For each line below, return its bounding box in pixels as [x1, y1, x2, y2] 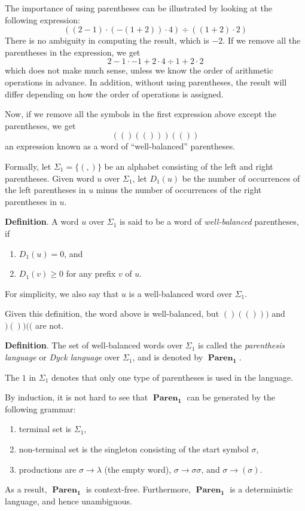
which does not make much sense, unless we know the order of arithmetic [5, 64, 273, 77]
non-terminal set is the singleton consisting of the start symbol [19, 443, 249, 455]
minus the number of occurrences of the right [96, 183, 262, 196]
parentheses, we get [5, 119, 76, 131]
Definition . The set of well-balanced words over [5, 339, 183, 351]
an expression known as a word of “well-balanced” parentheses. [5, 140, 236, 152]
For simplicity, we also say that [5, 287, 119, 299]
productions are [19, 463, 77, 475]
